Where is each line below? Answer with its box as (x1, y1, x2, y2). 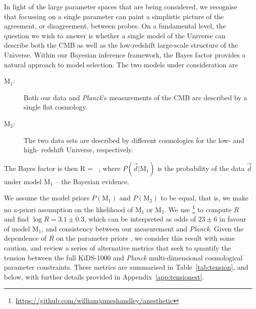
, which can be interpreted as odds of (84, 214, 196, 224)
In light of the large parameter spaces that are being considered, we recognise (4, 1, 237, 11)
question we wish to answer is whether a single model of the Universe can (4, 30, 226, 40)
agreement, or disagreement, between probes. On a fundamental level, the (4, 21, 226, 31)
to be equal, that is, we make (160, 193, 249, 203)
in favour (219, 214, 247, 224)
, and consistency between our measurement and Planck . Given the (41, 223, 244, 233)
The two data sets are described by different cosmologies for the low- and (24, 135, 245, 145)
